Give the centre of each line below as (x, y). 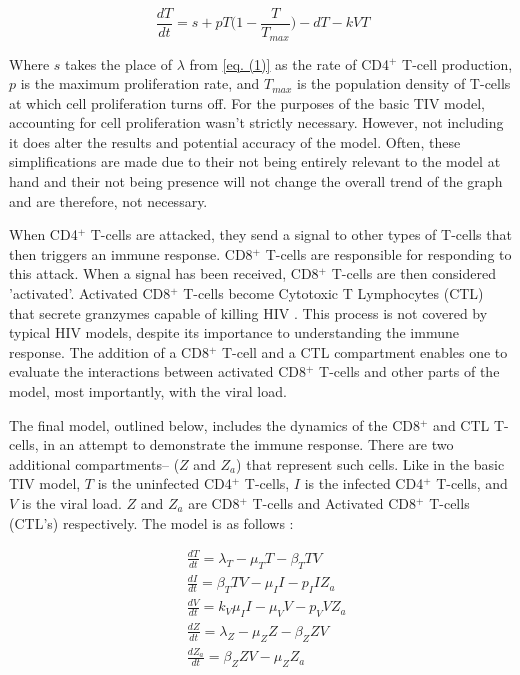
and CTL (461, 424)
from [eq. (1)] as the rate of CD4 (289, 63)
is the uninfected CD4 (164, 483)
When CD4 (43, 234)
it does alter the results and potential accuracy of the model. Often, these (235, 141)
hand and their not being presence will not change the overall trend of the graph (256, 181)
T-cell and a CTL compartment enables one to (364, 351)
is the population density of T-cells (404, 83)
